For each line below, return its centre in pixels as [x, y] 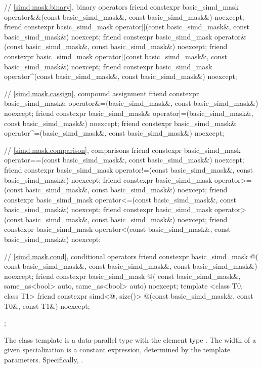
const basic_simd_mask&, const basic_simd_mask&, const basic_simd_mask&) [131, 266]
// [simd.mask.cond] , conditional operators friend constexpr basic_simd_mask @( [131, 256]
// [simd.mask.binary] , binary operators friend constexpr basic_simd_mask [122, 7]
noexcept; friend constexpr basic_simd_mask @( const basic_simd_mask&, [122, 276]
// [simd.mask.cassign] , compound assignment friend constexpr [102, 93]
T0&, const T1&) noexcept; [47, 305]
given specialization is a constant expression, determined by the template [117, 350]
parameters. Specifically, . [44, 359]
